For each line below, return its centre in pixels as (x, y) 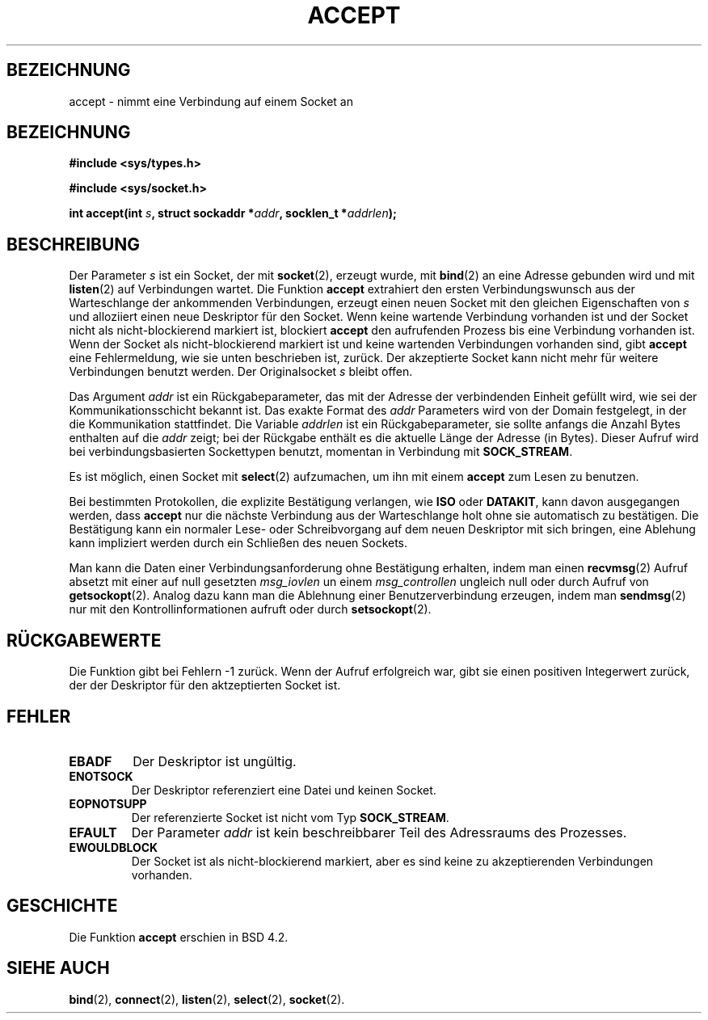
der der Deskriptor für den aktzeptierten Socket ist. (205, 685)
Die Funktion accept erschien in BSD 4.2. (179, 937)
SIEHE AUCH (58, 968)
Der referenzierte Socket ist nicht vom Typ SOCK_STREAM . (290, 817)
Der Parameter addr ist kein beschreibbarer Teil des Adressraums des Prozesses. (379, 832)
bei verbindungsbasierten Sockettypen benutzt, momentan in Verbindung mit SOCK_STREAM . (321, 452)
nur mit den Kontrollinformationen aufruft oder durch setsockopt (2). (250, 609)
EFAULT (93, 832)
